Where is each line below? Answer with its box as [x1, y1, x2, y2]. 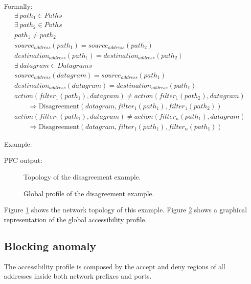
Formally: [4, 1, 33, 11]
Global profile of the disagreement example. [23, 188, 154, 198]
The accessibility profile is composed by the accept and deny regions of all [4, 261, 226, 271]
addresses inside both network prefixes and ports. [4, 271, 152, 281]
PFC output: [4, 155, 43, 165]
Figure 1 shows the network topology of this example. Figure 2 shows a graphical [4, 205, 247, 215]
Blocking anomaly [4, 238, 96, 253]
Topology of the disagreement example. [23, 172, 141, 182]
